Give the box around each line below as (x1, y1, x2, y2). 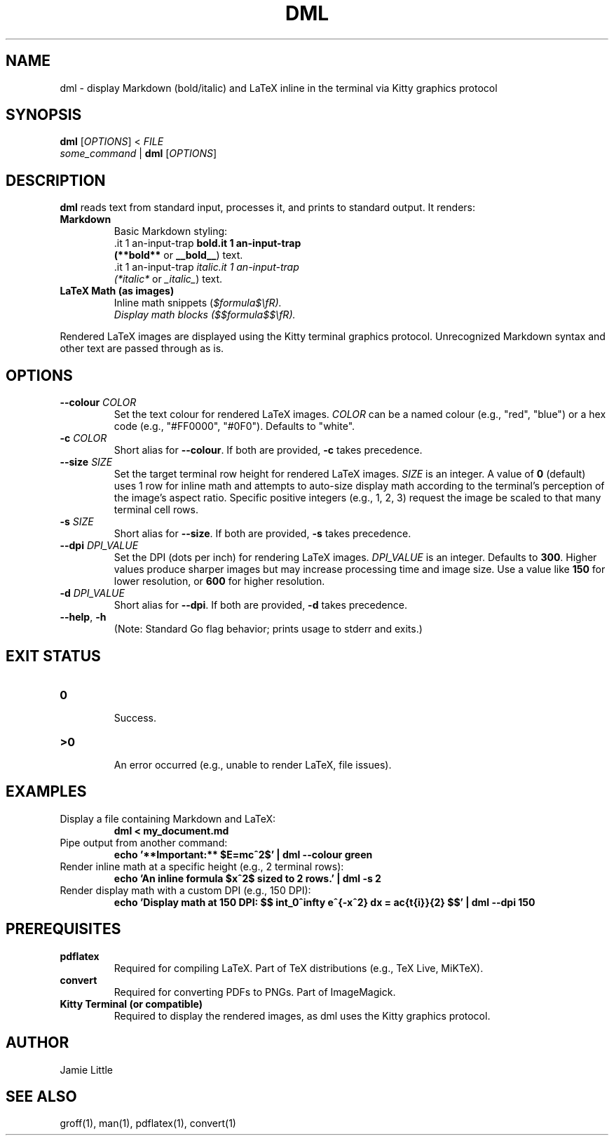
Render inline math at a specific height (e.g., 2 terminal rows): (60, 860, 344, 872)
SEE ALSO (6, 1087, 77, 1105)
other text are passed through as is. (60, 342, 224, 355)
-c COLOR (60, 432, 107, 445)
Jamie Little (60, 1063, 114, 1076)
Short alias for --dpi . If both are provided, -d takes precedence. (114, 599, 407, 612)
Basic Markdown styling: (114, 225, 228, 238)
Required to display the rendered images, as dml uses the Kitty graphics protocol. (114, 1009, 491, 1022)
